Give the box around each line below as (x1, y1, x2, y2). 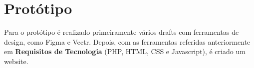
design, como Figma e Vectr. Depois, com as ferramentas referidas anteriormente (4, 36, 251, 47)
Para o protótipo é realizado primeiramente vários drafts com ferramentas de (4, 27, 239, 37)
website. (4, 56, 28, 66)
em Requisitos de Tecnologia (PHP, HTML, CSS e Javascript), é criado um (4, 46, 246, 57)
